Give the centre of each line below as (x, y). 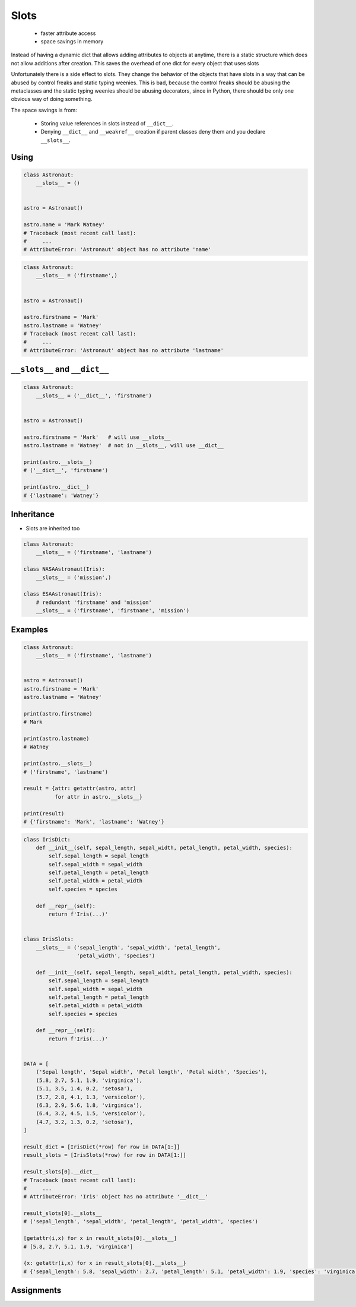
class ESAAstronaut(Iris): (63, 594)
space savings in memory (72, 41)
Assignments (36, 1291)
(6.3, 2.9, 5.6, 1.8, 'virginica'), (89, 1105)
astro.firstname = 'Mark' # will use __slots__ (97, 437)
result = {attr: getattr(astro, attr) (80, 789)
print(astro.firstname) (58, 713)
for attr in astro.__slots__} (98, 797)
